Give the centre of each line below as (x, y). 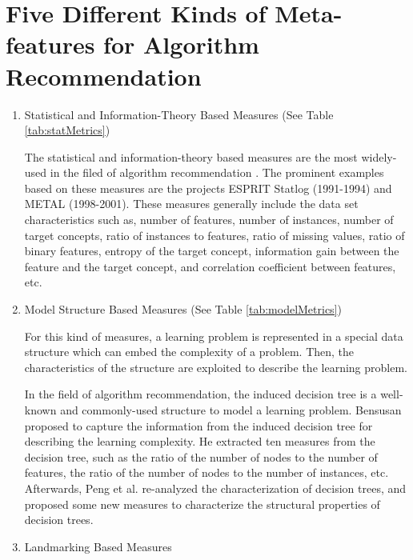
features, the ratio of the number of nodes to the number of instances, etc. (206, 472)
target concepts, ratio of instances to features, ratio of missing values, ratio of (215, 235)
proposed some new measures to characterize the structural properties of (202, 504)
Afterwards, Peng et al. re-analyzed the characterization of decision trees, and (215, 488)
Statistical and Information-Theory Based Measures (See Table (179, 114)
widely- (379, 156)
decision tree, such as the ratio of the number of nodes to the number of (201, 456)
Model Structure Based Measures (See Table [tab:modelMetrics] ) (183, 309)
